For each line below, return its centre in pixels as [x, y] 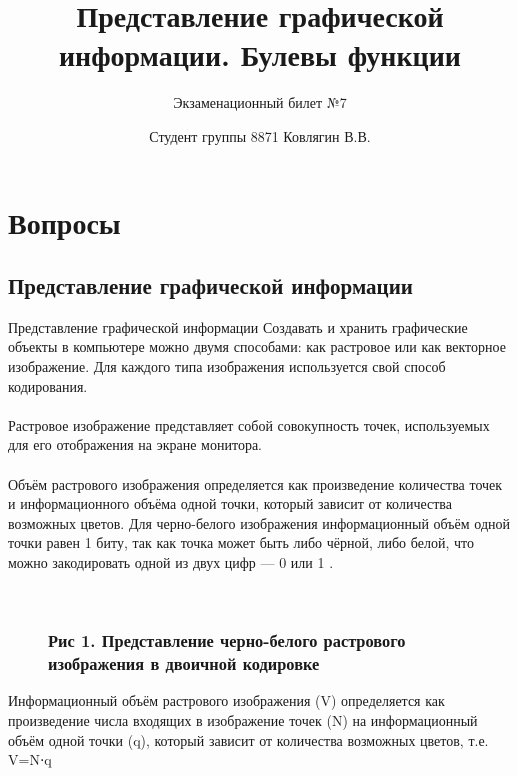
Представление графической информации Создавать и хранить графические [238, 326]
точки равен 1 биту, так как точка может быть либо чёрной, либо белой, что [241, 542]
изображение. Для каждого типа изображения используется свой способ [227, 366]
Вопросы [64, 221]
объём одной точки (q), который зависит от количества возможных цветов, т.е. [248, 739]
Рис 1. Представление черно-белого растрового [227, 640]
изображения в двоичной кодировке [184, 663]
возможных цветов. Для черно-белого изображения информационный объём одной [259, 522]
